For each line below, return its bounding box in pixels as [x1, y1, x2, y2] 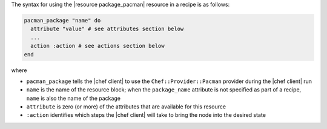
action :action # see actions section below [30, 42, 165, 50]
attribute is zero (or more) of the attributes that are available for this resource [26, 103, 226, 110]
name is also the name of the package [26, 94, 121, 102]
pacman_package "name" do [24, 17, 101, 24]
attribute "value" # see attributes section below [30, 25, 184, 33]
